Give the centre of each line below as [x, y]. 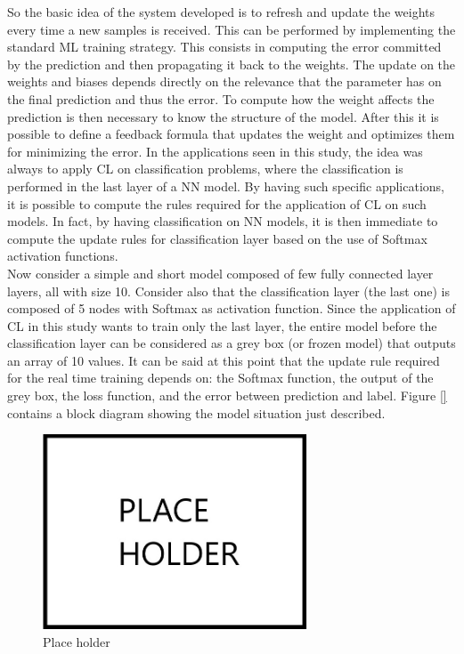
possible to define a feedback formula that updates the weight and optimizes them [231, 134]
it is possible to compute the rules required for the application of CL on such [217, 203]
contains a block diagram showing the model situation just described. [196, 412]
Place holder [77, 641]
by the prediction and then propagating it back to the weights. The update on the [232, 64]
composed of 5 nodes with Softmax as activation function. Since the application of [232, 308]
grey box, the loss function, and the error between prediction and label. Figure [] [227, 396]
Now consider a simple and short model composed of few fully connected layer [220, 273]
